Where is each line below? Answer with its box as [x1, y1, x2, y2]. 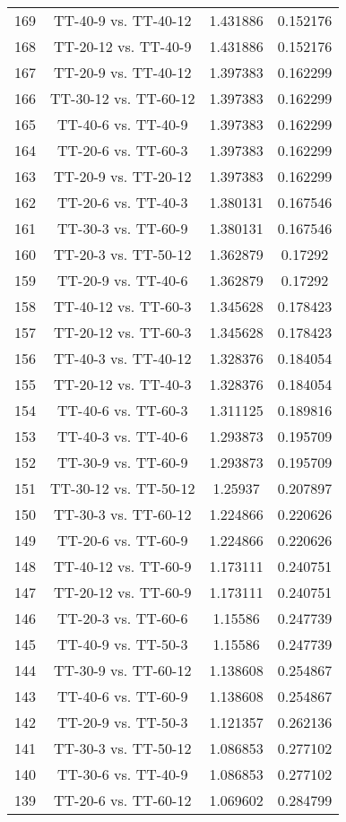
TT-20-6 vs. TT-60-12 [54, 790, 192, 810]
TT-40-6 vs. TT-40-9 [57, 114, 188, 134]
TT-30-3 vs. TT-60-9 [57, 218, 188, 238]
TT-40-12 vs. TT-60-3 [54, 296, 192, 316]
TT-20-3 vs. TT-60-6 [57, 608, 188, 628]
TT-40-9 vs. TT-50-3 [57, 634, 188, 654]
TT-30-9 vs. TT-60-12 [54, 660, 192, 680]
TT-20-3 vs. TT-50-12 [54, 244, 192, 264]
